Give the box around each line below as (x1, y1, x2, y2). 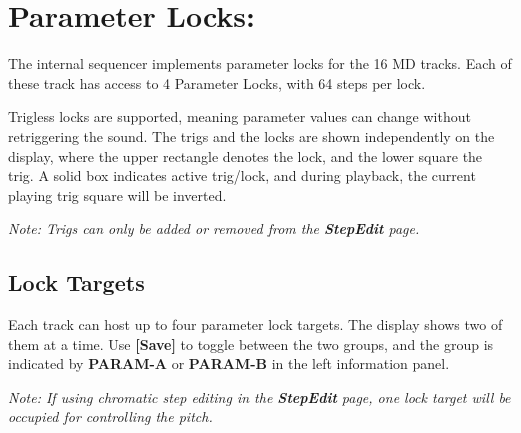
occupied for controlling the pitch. (8, 406, 213, 427)
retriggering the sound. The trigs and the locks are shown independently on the (8, 125, 495, 146)
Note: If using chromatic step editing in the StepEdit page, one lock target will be (8, 386, 511, 407)
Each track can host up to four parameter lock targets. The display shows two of (8, 314, 503, 335)
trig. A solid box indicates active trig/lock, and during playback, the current (8, 165, 476, 186)
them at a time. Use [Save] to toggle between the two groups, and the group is (8, 333, 494, 354)
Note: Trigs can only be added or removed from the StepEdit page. (8, 218, 420, 239)
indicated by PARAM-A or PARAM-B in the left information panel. (8, 353, 450, 374)
